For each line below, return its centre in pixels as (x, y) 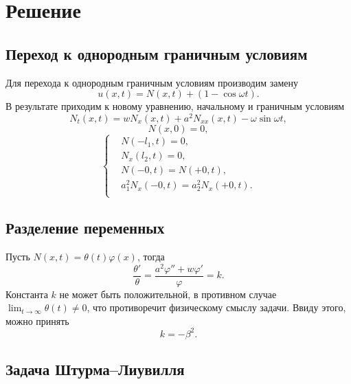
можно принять (37, 320)
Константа (27, 294)
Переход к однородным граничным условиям (157, 53)
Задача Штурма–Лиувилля (95, 369)
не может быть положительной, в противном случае (168, 294)
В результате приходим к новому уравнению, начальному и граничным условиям (175, 106)
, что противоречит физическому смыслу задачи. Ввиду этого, (216, 307)
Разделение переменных (85, 228)
